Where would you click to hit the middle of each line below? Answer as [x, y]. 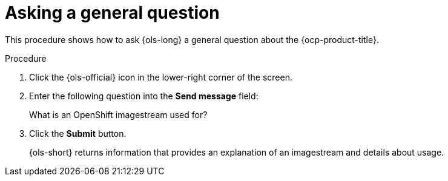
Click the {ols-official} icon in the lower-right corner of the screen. [161, 77]
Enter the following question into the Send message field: [144, 96]
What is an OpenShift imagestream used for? [118, 114]
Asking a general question [112, 13]
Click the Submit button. [78, 133]
